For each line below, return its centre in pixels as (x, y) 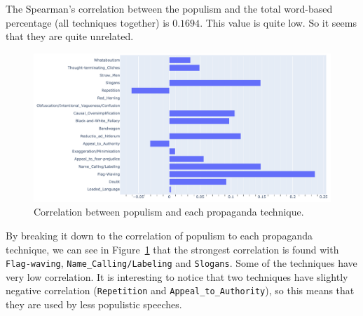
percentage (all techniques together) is (88, 22)
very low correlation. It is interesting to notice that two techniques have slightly (177, 276)
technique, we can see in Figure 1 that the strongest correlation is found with (172, 249)
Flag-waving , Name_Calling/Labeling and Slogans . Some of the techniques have (181, 263)
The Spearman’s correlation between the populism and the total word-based (169, 8)
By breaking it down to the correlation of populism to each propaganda (159, 235)
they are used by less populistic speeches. (94, 304)
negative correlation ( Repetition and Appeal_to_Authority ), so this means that (180, 290)
